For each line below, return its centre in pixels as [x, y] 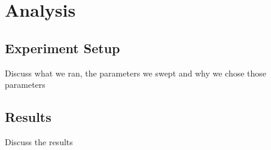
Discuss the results [39, 141]
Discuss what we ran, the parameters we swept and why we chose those [136, 73]
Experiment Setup [63, 48]
